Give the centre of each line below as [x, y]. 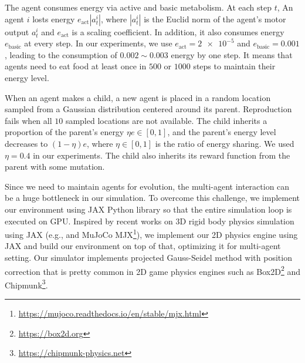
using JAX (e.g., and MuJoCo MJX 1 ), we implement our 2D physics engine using [151, 233]
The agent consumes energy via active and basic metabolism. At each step [138, 7]
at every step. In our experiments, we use [98, 43]
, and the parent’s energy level [222, 132]
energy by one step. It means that [232, 54]
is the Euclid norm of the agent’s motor [215, 19]
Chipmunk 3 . [26, 284]
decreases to [26, 143]
